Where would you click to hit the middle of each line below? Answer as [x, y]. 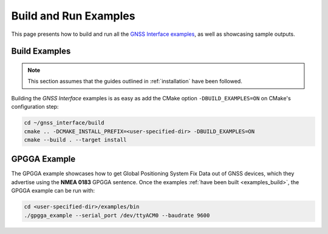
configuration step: [35, 107]
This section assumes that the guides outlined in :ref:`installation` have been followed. [135, 81]
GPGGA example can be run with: [53, 191]
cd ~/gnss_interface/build [64, 123]
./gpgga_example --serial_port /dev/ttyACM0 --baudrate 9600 [117, 215]
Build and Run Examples [73, 16]
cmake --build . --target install [75, 139]
